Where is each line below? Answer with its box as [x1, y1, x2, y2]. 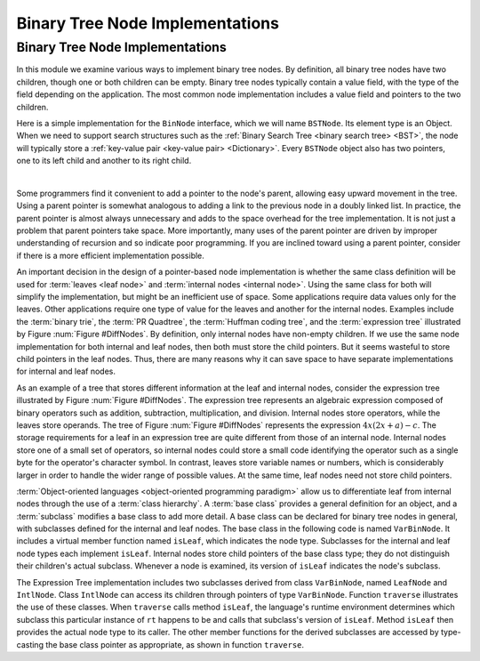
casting [16, 639, 44, 649]
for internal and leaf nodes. [16, 366, 116, 377]
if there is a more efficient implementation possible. [16, 250, 204, 261]
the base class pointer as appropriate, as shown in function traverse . [45, 639, 305, 649]
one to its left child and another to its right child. [16, 156, 192, 166]
